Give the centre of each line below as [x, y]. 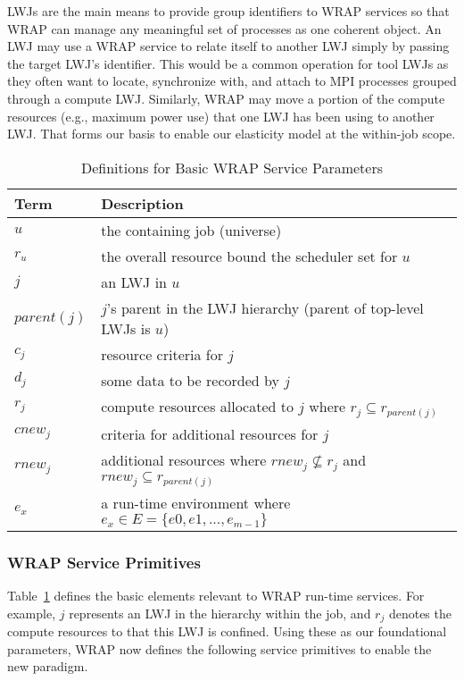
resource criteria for [162, 354]
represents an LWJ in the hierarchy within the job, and [220, 613]
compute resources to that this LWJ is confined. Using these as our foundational [227, 631]
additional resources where [184, 459]
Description [142, 203]
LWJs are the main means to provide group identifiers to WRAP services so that [228, 11]
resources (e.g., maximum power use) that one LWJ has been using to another [221, 116]
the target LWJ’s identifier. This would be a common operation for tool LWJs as [228, 63]
